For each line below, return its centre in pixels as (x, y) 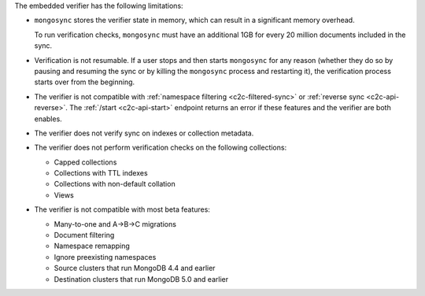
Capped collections (85, 162)
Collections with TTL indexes (101, 173)
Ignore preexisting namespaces (105, 257)
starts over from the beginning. (85, 82)
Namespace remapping (92, 246)
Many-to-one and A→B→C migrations (115, 224)
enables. (48, 119)
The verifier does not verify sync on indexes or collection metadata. (144, 133)
